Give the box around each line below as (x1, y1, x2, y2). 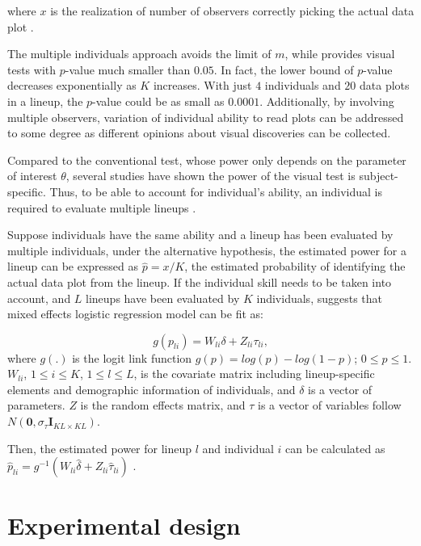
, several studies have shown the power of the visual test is (65, 167, 356, 184)
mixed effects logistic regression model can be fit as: (7, 305, 263, 322)
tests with (7, 61, 57, 78)
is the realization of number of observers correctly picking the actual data (50, 2, 415, 19)
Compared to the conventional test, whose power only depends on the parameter (7, 151, 406, 168)
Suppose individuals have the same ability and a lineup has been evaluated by (7, 226, 394, 243)
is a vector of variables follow (258, 397, 402, 414)
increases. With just (153, 77, 252, 94)
